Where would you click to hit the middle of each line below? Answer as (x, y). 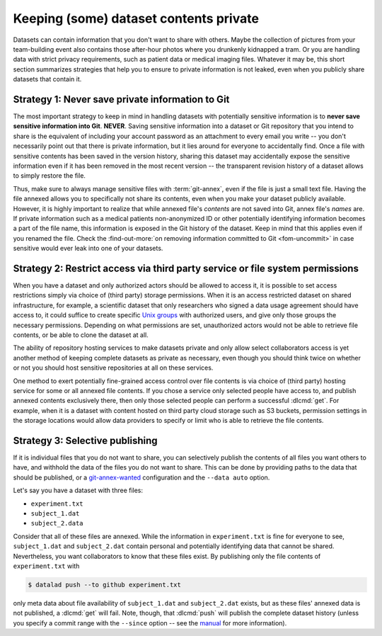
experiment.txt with (46, 566)
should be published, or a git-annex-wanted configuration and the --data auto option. (141, 477)
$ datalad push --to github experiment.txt (105, 585)
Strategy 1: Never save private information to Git (121, 99)
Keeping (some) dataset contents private (136, 18)
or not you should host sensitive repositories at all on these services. (113, 368)
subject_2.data (57, 523)
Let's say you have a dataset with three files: (78, 490)
